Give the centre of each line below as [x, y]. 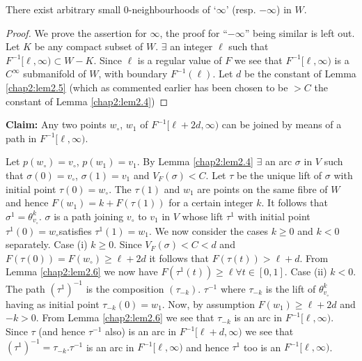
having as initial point [53, 304]
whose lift [203, 216]
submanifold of [55, 74]
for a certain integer [211, 202]
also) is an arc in [141, 331]
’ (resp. [241, 9]
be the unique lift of [280, 175]
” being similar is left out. [300, 32]
